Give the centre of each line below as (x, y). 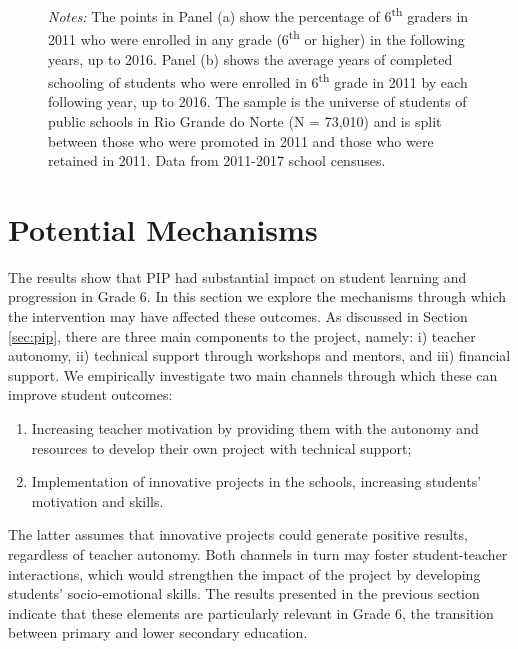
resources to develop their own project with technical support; (221, 447)
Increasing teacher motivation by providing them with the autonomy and (255, 428)
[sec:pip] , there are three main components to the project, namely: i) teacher (242, 335)
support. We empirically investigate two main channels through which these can (253, 374)
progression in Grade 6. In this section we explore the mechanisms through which (257, 296)
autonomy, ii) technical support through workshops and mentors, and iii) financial (259, 355)
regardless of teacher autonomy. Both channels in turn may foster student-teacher (258, 553)
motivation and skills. (97, 500)
